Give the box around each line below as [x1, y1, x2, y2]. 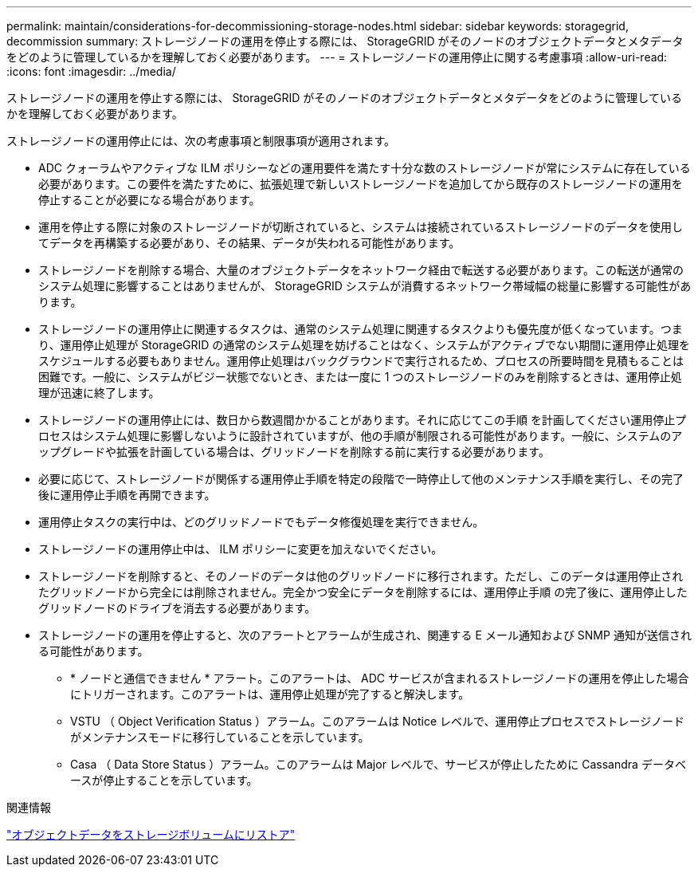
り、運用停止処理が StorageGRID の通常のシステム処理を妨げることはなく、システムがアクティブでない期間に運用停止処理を [38, 338, 690, 352]
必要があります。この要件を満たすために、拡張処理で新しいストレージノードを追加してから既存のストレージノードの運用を [38, 177, 683, 191]
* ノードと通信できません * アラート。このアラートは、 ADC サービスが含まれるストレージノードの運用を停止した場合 [70, 671, 689, 685]
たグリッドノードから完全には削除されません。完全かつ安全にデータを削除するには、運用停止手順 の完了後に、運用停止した [38, 585, 688, 599]
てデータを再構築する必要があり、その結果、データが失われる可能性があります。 [38, 236, 461, 250]
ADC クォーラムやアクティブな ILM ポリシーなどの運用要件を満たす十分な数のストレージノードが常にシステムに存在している [38, 161, 691, 175]
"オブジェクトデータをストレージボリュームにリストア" [6, 828, 296, 841]
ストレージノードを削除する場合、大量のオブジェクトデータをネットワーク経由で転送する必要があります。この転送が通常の [38, 263, 684, 277]
